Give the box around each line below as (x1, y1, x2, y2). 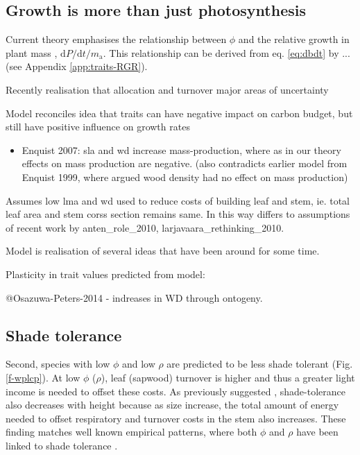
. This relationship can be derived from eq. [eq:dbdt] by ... (103, 45, 350, 60)
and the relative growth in (238, 32, 350, 46)
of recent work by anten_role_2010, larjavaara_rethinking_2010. (6, 220, 284, 234)
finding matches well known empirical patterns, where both (6, 424, 257, 439)
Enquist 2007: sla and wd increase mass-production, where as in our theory (22, 142, 341, 157)
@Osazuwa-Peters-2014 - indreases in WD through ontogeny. (6, 290, 263, 304)
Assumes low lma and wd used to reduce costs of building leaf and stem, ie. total (6, 193, 350, 207)
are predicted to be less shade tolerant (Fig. (166, 357, 353, 371)
